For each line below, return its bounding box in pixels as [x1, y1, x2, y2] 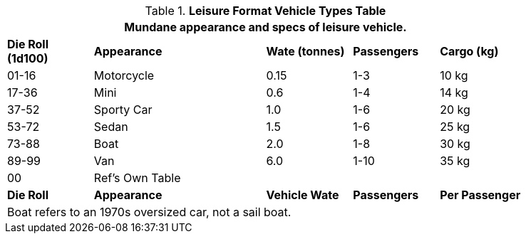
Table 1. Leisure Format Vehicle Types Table [145, 4, 386, 18]
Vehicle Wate [266, 188, 339, 202]
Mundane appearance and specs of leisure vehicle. [124, 20, 407, 34]
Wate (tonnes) [266, 44, 345, 58]
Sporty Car [93, 102, 153, 117]
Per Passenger [440, 188, 521, 202]
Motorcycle [93, 68, 155, 83]
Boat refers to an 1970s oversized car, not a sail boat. [7, 205, 292, 219]
